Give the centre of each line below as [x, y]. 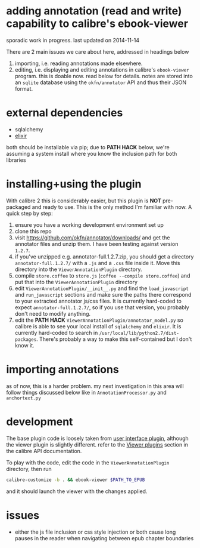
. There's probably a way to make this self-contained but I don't [114, 339]
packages [26, 339]
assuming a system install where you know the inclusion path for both [92, 153]
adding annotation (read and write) [94, 11]
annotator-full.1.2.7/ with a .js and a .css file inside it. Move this [97, 263]
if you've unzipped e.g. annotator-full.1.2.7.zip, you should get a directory [104, 256]
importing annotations [62, 370]
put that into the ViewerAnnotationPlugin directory [76, 282]
